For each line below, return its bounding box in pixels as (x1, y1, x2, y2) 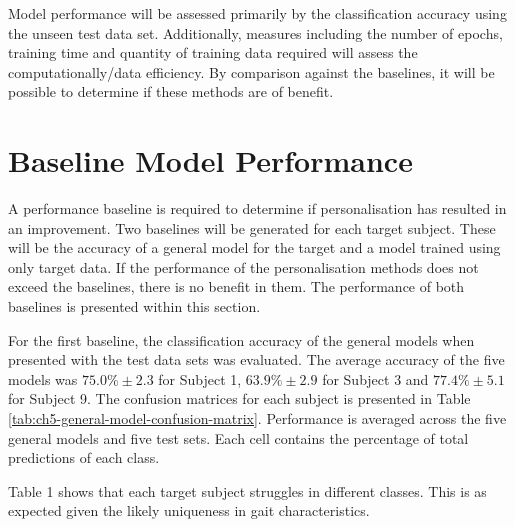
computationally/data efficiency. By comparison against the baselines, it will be (8, 61, 495, 82)
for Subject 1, (158, 368, 242, 389)
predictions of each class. (8, 447, 160, 468)
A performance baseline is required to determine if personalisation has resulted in (8, 198, 507, 219)
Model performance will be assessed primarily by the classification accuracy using (8, 3, 507, 23)
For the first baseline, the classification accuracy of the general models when (8, 329, 475, 350)
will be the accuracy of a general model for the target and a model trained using (8, 237, 501, 258)
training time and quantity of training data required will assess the (8, 42, 418, 63)
